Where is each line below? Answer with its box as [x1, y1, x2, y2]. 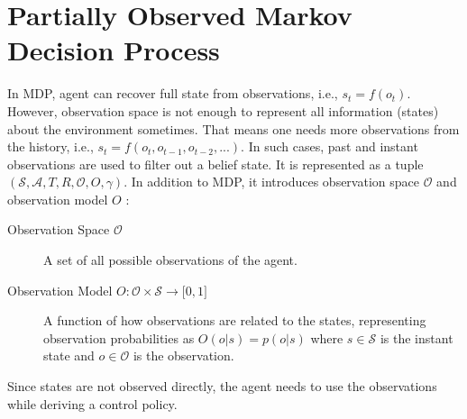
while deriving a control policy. [7, 394, 178, 413]
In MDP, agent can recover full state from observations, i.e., [7, 84, 338, 103]
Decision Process [7, 32, 220, 68]
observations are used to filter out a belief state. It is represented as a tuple [7, 154, 424, 173]
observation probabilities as [43, 328, 195, 347]
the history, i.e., [7, 137, 94, 156]
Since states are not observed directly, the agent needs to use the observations [7, 377, 437, 396]
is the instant [380, 328, 453, 347]
